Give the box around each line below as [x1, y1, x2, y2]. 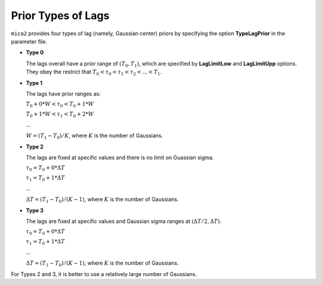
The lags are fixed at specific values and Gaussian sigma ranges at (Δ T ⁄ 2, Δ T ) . [26, 218, 222, 225]
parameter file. [11, 38, 48, 45]
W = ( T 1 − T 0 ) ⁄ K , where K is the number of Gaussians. [26, 132, 163, 140]
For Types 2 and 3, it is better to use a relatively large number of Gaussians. [11, 270, 197, 277]
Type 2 [26, 143, 44, 150]
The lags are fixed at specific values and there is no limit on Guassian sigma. [26, 154, 214, 161]
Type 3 [26, 206, 44, 214]
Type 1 [26, 79, 43, 86]
